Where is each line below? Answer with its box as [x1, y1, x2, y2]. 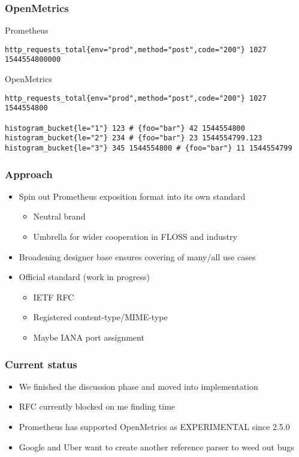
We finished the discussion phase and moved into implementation [19, 380, 258, 392]
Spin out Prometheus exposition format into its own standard [19, 190, 246, 202]
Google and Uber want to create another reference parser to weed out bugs [19, 440, 294, 453]
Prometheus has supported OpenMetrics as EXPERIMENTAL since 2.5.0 [19, 420, 290, 433]
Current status [5, 356, 77, 371]
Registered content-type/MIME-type [33, 311, 168, 323]
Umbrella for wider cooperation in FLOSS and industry [33, 230, 237, 243]
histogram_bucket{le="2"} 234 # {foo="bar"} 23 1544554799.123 [5, 134, 262, 143]
